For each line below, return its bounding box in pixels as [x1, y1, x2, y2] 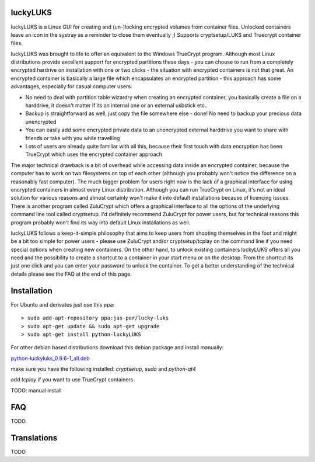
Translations [10, 433, 58, 443]
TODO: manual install [10, 387, 62, 394]
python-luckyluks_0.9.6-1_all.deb [10, 355, 90, 362]
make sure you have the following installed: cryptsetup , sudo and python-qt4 [10, 366, 196, 373]
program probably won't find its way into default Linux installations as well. [10, 219, 191, 226]
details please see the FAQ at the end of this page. [10, 270, 132, 277]
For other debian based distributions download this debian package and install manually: [10, 344, 224, 351]
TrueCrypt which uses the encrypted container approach [25, 151, 163, 158]
